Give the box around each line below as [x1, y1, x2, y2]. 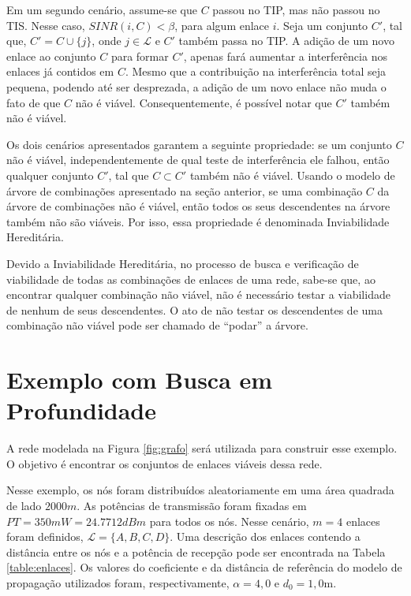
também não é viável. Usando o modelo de [189, 166, 395, 183]
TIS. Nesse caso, [6, 17, 85, 33]
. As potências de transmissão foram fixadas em [77, 497, 307, 513]
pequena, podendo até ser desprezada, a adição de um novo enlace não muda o [6, 78, 387, 95]
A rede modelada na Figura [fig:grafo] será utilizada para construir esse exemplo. [6, 440, 398, 456]
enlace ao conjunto [6, 47, 96, 64]
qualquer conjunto [6, 166, 94, 183]
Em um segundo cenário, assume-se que [6, 2, 198, 17]
